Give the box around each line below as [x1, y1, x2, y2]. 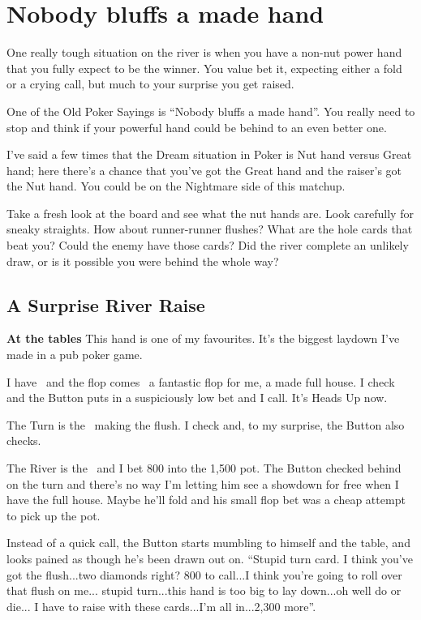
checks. [6, 432, 41, 449]
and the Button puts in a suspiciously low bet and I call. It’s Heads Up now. [6, 389, 388, 406]
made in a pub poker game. [6, 346, 143, 363]
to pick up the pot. [6, 507, 101, 524]
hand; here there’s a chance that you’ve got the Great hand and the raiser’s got [6, 161, 402, 178]
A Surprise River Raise [6, 292, 205, 317]
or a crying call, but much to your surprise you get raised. [6, 75, 294, 92]
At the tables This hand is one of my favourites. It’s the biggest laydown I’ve [6, 330, 400, 347]
